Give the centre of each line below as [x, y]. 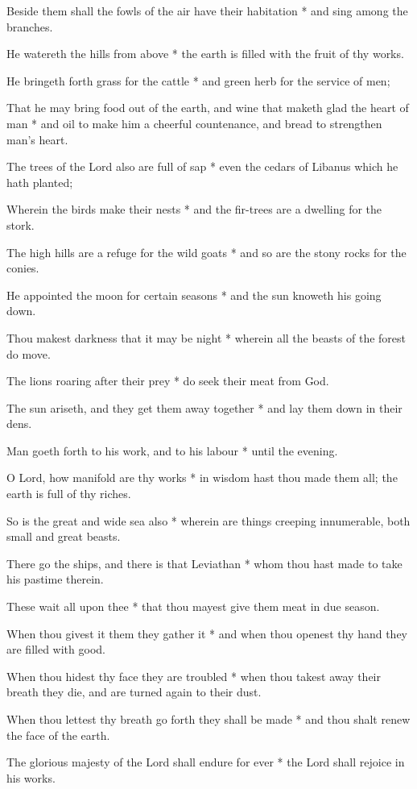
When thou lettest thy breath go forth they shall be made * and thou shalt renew [208, 719]
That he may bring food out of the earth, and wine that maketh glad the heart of [208, 108]
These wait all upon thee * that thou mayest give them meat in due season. [193, 606]
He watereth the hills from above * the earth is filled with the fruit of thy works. [205, 54]
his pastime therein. [55, 579]
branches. [30, 26]
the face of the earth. [58, 735]
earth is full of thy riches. [69, 494]
